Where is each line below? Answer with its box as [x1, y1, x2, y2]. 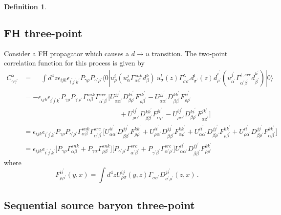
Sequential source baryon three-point [4, 197, 195, 212]
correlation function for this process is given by [4, 58, 145, 68]
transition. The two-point [151, 48, 228, 58]
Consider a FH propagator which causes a [4, 48, 130, 58]
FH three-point [4, 25, 83, 40]
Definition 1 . [4, 1, 47, 11]
